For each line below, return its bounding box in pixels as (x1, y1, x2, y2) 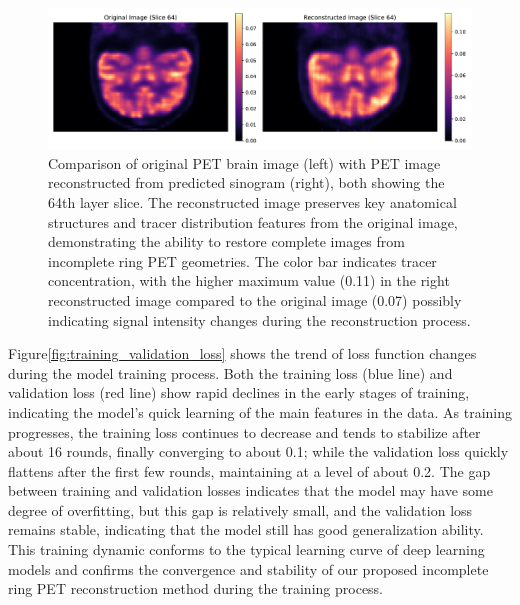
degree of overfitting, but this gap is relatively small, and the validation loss (8, 499, 473, 520)
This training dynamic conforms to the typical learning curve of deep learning (8, 539, 485, 560)
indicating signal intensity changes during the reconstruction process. (48, 309, 471, 330)
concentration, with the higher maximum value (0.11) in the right (48, 270, 450, 291)
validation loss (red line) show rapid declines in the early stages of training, (8, 382, 470, 403)
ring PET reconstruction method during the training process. (8, 578, 384, 599)
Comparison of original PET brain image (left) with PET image (48, 152, 441, 173)
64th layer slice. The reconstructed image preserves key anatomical (48, 191, 457, 212)
